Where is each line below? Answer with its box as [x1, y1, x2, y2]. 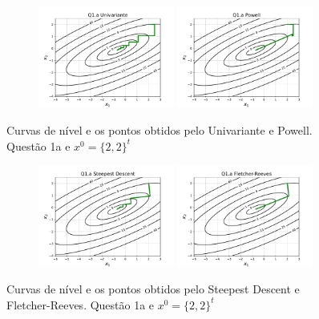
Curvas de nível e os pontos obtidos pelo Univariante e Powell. [6, 122, 313, 138]
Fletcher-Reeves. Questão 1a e [6, 296, 155, 313]
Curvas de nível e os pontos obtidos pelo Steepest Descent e [6, 281, 300, 297]
